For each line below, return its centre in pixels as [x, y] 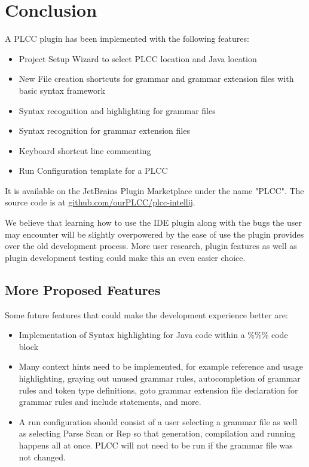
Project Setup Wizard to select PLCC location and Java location [138, 58]
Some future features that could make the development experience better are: [146, 314]
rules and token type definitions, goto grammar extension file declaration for [158, 390]
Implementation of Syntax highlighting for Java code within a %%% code [153, 335]
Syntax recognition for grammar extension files [104, 130]
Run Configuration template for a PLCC [93, 170]
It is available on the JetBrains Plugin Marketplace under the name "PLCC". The [154, 190]
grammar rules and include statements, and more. [110, 402]
